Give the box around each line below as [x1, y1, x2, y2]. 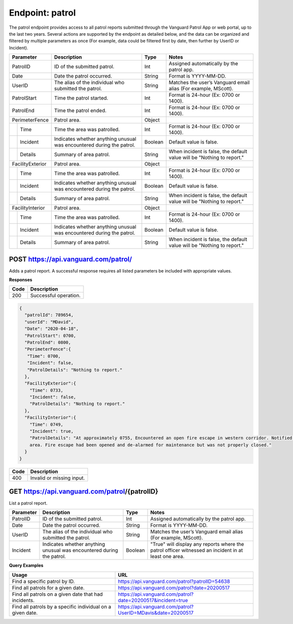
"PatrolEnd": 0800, [24, 339, 71, 345]
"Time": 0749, [29, 421, 63, 427]
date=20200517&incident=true [118, 597, 188, 603]
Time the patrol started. [54, 95, 108, 102]
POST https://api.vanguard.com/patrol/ [9, 255, 132, 263]
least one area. [150, 553, 185, 560]
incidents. [12, 597, 35, 603]
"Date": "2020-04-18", [24, 326, 79, 332]
